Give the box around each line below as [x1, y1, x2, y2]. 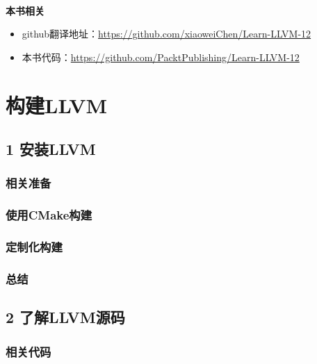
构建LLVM [6, 90, 108, 119]
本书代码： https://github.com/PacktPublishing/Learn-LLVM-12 [22, 49, 300, 64]
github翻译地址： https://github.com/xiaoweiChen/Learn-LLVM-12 [22, 26, 311, 41]
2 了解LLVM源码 [6, 306, 125, 328]
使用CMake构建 [6, 206, 92, 224]
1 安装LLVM [6, 138, 96, 160]
